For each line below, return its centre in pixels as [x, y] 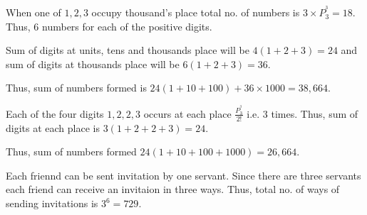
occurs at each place [187, 113]
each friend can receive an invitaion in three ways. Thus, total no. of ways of [173, 189]
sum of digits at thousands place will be [93, 64]
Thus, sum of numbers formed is [76, 88]
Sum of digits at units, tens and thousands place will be [128, 50]
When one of [33, 12]
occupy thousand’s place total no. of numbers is [196, 12]
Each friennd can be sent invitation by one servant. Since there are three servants [183, 175]
